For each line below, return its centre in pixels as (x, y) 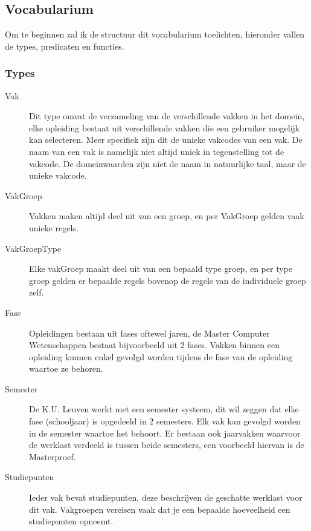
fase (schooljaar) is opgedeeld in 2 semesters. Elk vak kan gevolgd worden (165, 421)
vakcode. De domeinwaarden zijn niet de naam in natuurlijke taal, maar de (168, 163)
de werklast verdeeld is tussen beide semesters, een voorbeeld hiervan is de (167, 445)
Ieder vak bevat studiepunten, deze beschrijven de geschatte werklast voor (166, 497)
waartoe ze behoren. (66, 368)
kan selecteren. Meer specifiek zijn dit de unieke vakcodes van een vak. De (166, 140)
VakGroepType (33, 248)
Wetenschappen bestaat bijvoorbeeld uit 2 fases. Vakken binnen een (154, 345)
